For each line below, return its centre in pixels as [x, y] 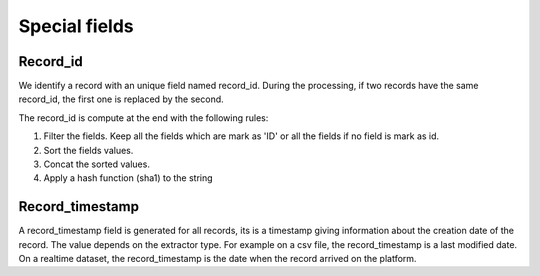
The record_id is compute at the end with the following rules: [143, 117]
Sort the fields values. [88, 150]
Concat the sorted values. [96, 164]
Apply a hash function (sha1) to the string [128, 178]
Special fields [76, 26]
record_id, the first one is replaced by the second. [121, 99]
